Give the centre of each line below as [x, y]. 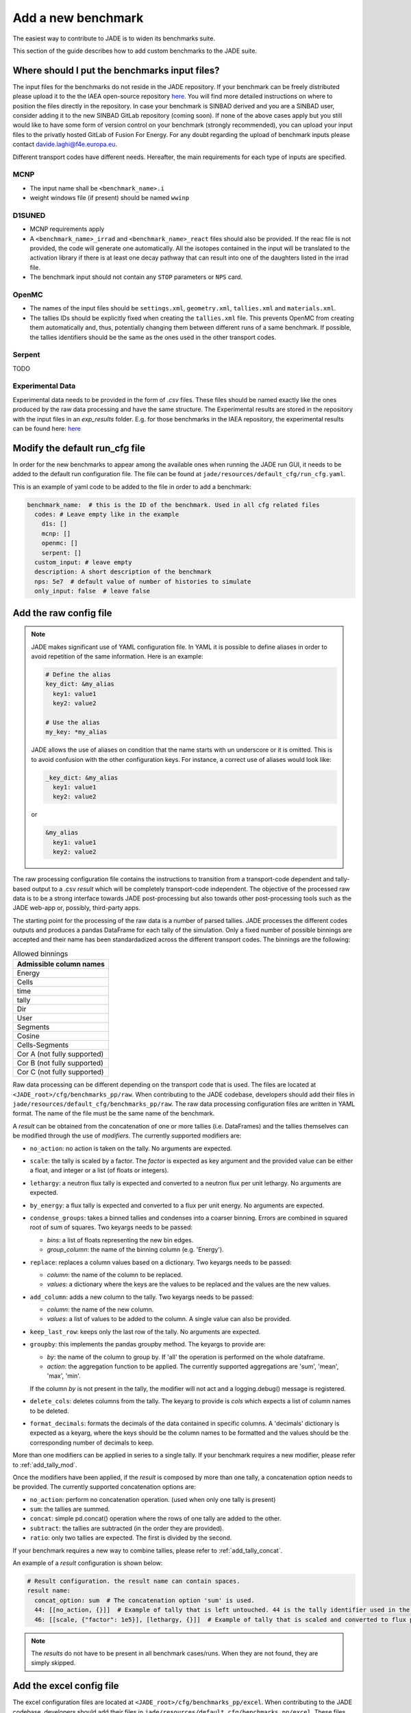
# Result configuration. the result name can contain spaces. [134, 1581]
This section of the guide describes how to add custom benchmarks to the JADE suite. [135, 51]
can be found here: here [47, 428]
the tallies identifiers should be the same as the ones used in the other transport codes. [153, 337]
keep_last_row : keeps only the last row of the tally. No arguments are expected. [145, 1331]
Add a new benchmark [78, 18]
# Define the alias [78, 674]
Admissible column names [61, 964]
